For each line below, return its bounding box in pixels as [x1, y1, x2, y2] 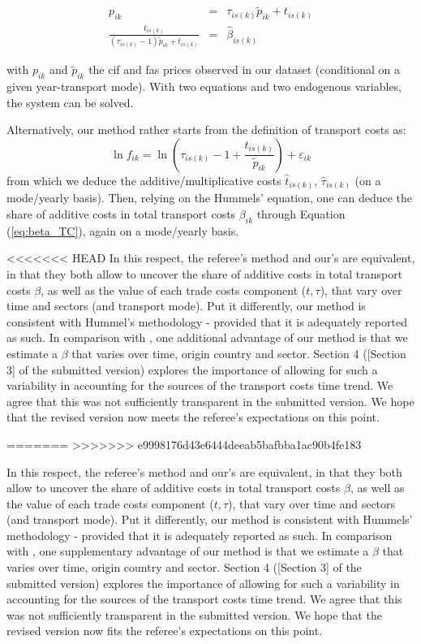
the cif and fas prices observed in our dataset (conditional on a [88, 61, 401, 78]
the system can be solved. [6, 93, 134, 110]
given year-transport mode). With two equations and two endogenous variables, [6, 78, 402, 95]
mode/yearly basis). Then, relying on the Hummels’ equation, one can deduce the [6, 189, 413, 206]
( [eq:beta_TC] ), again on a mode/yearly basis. [6, 222, 239, 239]
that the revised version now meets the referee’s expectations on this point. [6, 408, 380, 426]
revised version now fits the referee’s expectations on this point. [6, 622, 323, 639]
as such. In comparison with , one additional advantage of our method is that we [6, 329, 408, 346]
